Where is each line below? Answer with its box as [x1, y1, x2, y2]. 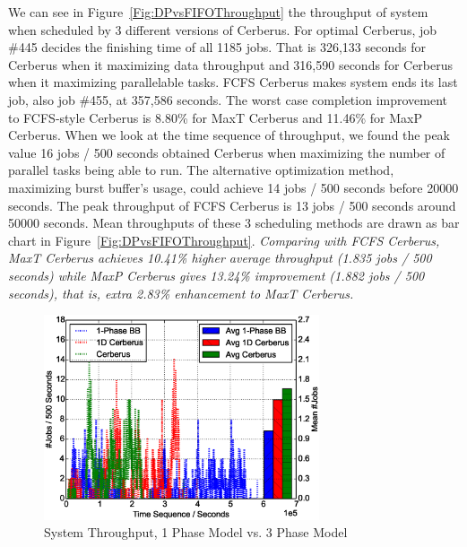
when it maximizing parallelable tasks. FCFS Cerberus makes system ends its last [8, 73, 458, 91]
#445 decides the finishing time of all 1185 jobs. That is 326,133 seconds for [8, 38, 426, 56]
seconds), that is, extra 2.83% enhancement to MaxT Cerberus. [8, 283, 354, 302]
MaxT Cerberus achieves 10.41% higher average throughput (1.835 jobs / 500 [8, 248, 432, 267]
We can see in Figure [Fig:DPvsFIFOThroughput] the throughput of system [8, 3, 428, 21]
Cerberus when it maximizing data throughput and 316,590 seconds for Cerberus [8, 55, 454, 74]
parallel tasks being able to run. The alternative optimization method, [8, 161, 394, 179]
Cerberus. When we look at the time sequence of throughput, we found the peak [8, 126, 450, 144]
